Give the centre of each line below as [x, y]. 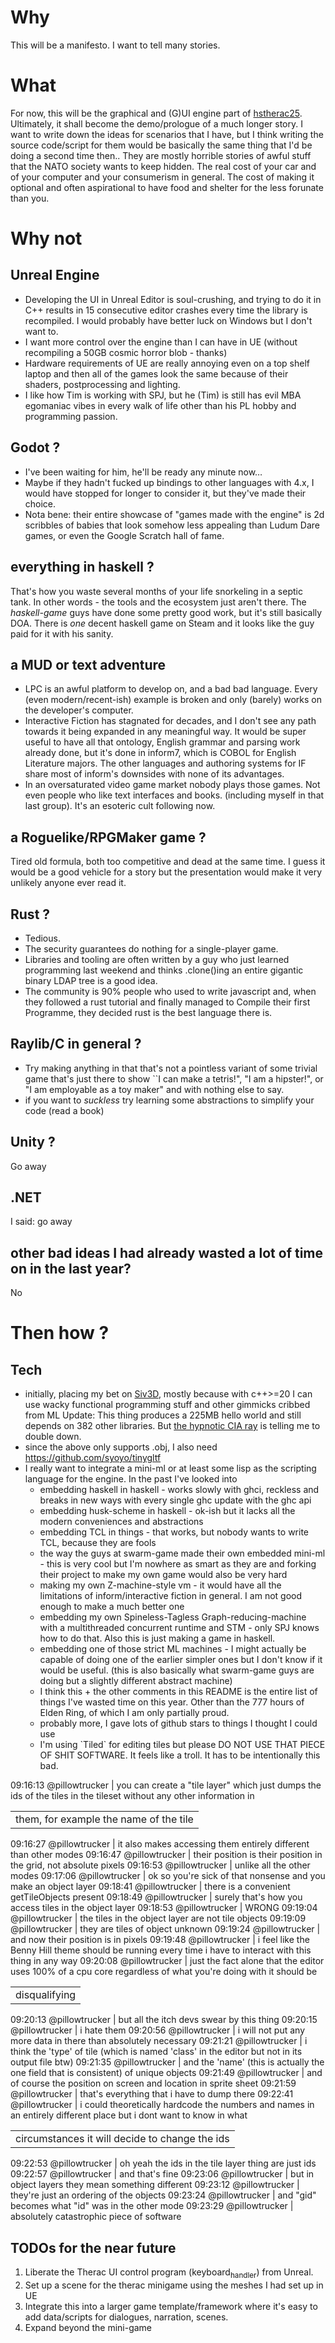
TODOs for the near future [93, 2247]
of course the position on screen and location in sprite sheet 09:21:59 [153, 2083]
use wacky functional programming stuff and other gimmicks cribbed [167, 1405]
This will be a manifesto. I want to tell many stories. [115, 45]
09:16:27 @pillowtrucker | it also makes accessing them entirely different [160, 1844]
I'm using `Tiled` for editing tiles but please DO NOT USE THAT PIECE [182, 1745]
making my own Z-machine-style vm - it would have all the [160, 1585]
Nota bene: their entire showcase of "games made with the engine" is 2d [174, 514]
